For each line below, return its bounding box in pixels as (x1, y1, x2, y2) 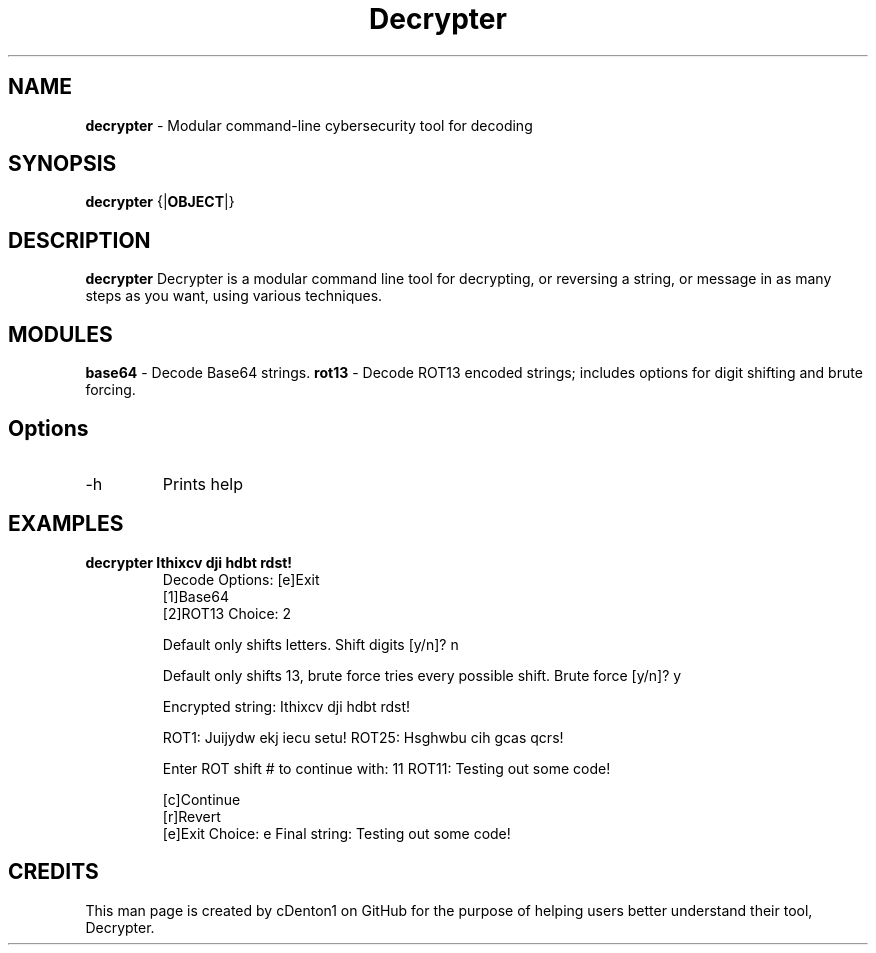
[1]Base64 (162, 587, 230, 605)
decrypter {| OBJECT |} (85, 193, 235, 211)
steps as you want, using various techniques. (85, 287, 383, 305)
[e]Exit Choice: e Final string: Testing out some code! (162, 824, 511, 842)
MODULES (8, 321, 113, 347)
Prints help (162, 473, 243, 494)
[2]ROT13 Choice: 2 (162, 604, 292, 622)
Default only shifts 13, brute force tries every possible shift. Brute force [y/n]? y (162, 666, 682, 684)
